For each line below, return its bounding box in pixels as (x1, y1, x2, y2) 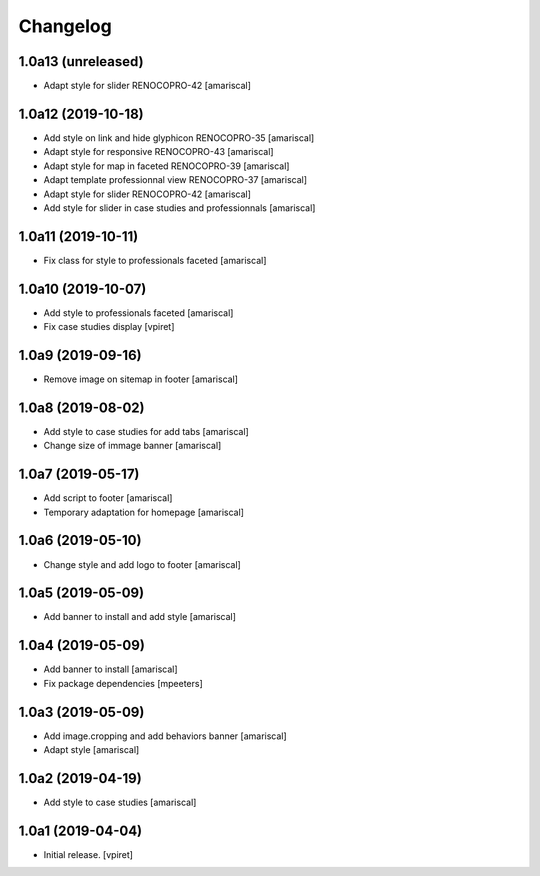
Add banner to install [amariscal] (43, 663, 179, 675)
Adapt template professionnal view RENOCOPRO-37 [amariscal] (43, 174, 308, 186)
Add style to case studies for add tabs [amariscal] (43, 425, 249, 437)
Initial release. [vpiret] (43, 848, 134, 860)
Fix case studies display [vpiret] (43, 321, 175, 333)
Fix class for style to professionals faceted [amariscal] (43, 254, 267, 266)
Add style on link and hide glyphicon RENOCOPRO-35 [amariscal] (43, 131, 315, 144)
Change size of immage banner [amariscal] (43, 440, 222, 452)
